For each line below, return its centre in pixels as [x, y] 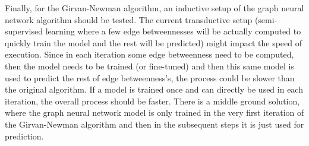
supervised [24, 31]
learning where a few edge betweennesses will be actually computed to [173, 31]
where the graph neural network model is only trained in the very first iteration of [154, 112]
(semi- [266, 19]
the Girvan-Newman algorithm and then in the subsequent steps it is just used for [154, 124]
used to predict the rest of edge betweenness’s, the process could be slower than [150, 77]
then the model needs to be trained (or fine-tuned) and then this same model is [149, 66]
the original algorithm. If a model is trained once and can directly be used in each [154, 89]
